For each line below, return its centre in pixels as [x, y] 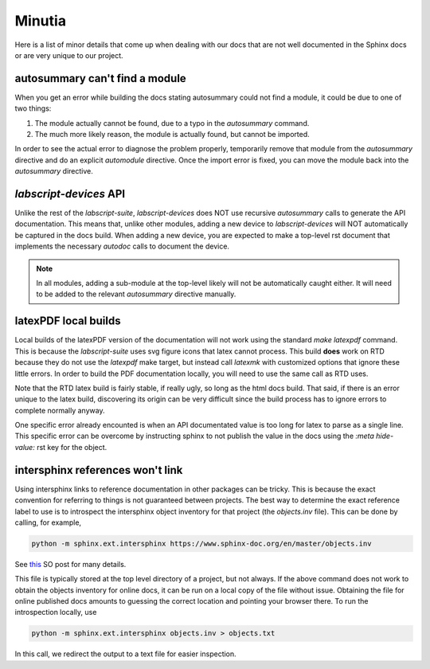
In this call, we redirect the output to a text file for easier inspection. [125, 654]
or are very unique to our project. [69, 55]
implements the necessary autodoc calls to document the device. [122, 246]
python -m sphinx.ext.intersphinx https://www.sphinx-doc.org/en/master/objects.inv [201, 543]
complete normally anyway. [60, 410]
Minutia [41, 21]
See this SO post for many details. [70, 564]
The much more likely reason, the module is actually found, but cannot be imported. [172, 135]
